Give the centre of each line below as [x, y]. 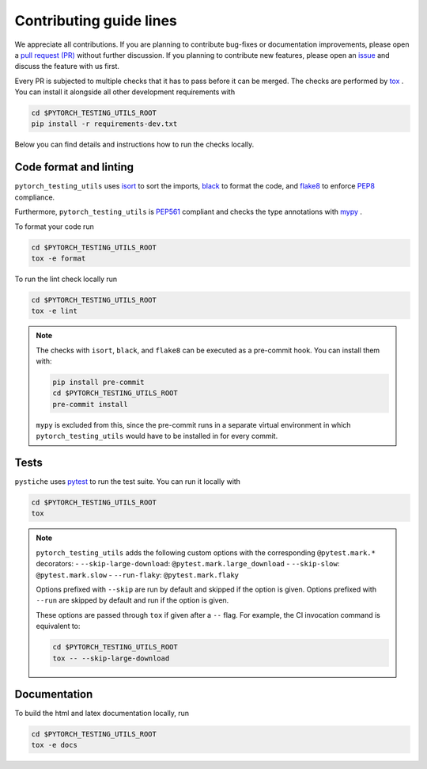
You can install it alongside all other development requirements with [125, 92]
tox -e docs [55, 745]
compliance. [35, 197]
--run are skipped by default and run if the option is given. [132, 600]
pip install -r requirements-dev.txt [104, 124]
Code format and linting [74, 168]
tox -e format [59, 258]
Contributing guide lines [96, 21]
